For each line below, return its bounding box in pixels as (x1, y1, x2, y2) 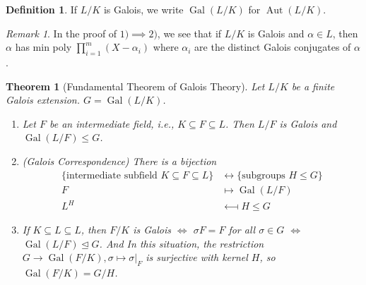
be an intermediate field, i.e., (49, 116, 175, 131)
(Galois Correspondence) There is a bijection (22, 153, 217, 168)
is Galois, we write (103, 2, 184, 16)
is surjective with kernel (146, 250, 248, 265)
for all (228, 222, 256, 237)
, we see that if (157, 25, 222, 40)
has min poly (15, 40, 72, 54)
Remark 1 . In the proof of (6, 25, 117, 40)
